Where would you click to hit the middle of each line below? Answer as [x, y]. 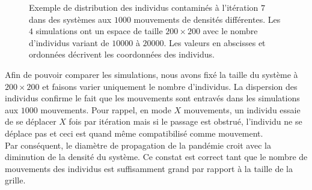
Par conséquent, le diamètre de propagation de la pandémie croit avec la [138, 145]
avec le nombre [230, 31]
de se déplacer [31, 121]
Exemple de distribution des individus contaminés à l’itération [144, 7]
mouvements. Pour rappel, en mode [106, 109]
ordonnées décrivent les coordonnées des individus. [122, 54]
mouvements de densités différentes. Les [207, 19]
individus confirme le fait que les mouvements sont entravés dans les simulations [152, 98]
